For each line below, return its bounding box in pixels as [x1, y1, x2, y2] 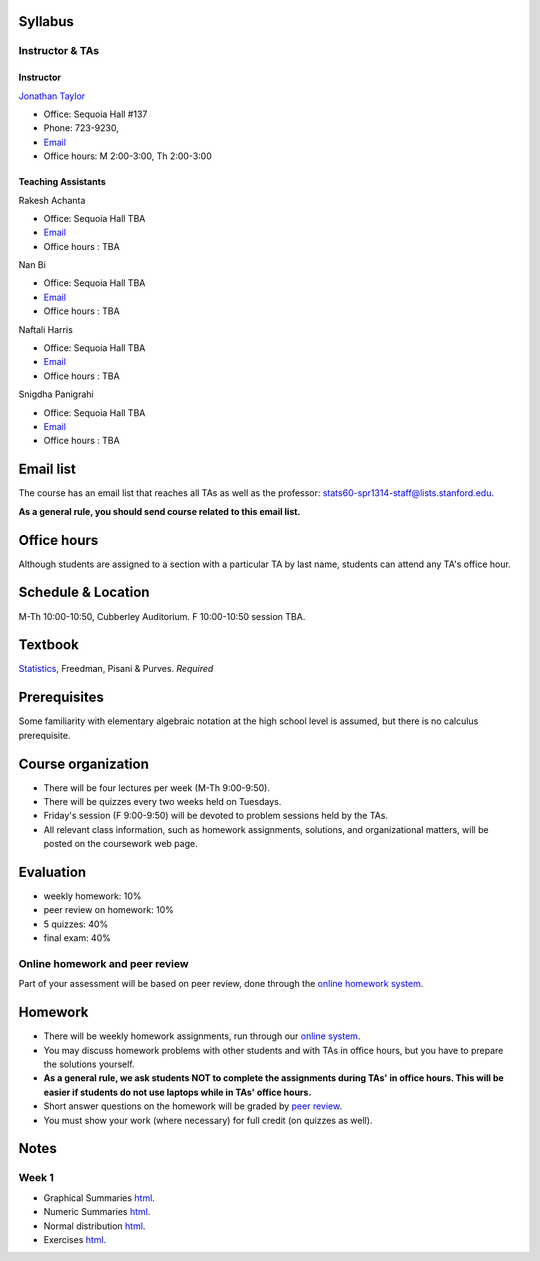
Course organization [18, 755, 149, 772]
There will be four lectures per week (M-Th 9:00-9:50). [43, 781, 270, 794]
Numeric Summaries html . [43, 1206, 151, 1218]
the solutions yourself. [43, 1058, 135, 1070]
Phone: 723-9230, [43, 122, 119, 134]
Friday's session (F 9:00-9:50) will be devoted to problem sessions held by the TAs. [43, 810, 389, 822]
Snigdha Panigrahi [18, 388, 94, 400]
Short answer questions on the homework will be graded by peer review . [43, 1100, 343, 1112]
